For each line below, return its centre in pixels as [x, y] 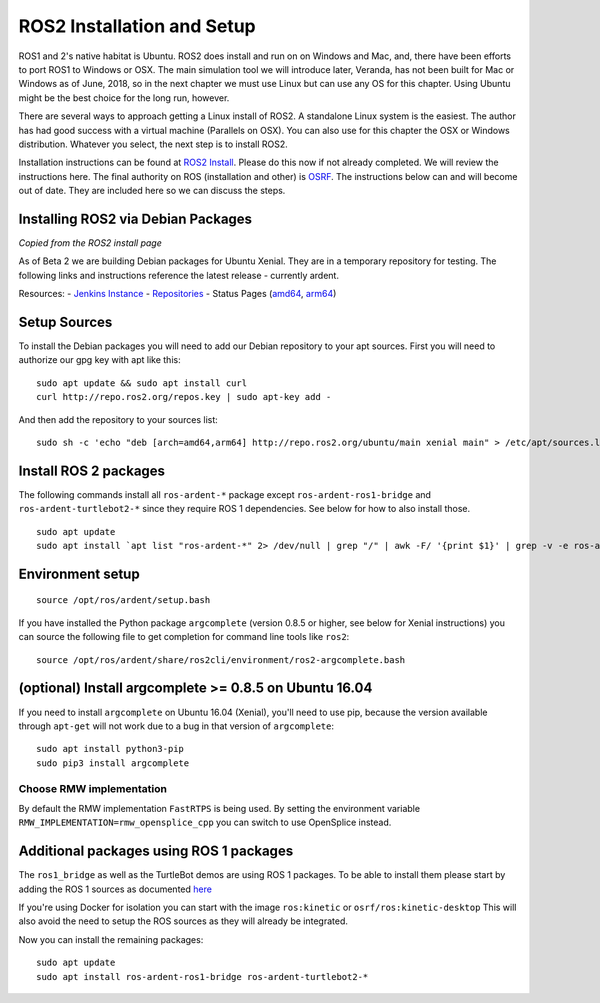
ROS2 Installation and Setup [137, 26]
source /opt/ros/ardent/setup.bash [123, 600]
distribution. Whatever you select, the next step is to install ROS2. [153, 144]
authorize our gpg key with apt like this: [99, 360]
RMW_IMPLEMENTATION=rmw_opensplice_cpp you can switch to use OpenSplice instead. [205, 822]
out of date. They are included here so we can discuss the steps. [152, 191]
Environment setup [79, 573]
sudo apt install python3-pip [110, 749]
